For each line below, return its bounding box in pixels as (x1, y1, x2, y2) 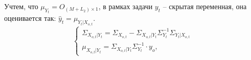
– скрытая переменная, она (163, 1, 247, 11)
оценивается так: (4, 13, 56, 23)
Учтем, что (4, 1, 38, 11)
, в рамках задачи (98, 1, 153, 11)
